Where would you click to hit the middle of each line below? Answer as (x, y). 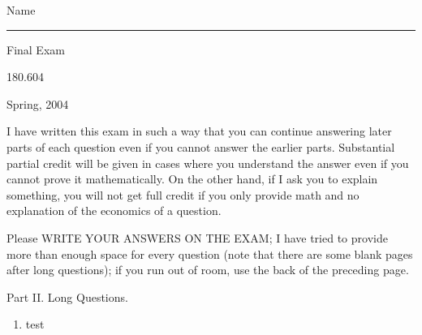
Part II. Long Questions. (67, 296)
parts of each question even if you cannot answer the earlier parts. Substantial (201, 146)
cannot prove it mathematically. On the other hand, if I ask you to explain (192, 179)
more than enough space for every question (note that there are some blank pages (210, 253)
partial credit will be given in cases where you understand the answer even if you (208, 163)
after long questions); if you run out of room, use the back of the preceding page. (208, 270)
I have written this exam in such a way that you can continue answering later (199, 131)
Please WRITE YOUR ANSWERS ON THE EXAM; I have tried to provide (197, 237)
